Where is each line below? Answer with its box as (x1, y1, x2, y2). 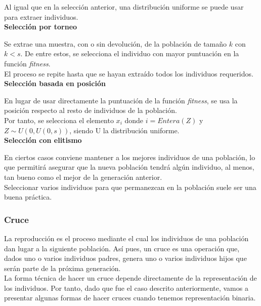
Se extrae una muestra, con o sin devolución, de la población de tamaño (4, 38, 227, 49)
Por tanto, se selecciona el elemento (4, 114, 114, 125)
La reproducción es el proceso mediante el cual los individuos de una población (4, 233, 249, 243)
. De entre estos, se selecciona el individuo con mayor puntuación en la (20, 48, 239, 59)
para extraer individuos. (4, 11, 78, 22)
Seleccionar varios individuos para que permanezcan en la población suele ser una (4, 181, 256, 192)
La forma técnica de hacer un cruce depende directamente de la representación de (4, 273, 257, 283)
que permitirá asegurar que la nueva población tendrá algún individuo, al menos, (4, 162, 254, 172)
